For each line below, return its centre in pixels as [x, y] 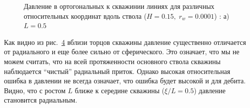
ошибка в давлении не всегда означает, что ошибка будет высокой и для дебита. [125, 81]
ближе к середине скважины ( [120, 90]
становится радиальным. [41, 100]
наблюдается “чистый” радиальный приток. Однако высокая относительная [117, 71]
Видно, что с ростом [35, 90]
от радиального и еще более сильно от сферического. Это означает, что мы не [122, 52]
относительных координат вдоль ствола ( [85, 16]
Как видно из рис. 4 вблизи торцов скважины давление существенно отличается [125, 42]
